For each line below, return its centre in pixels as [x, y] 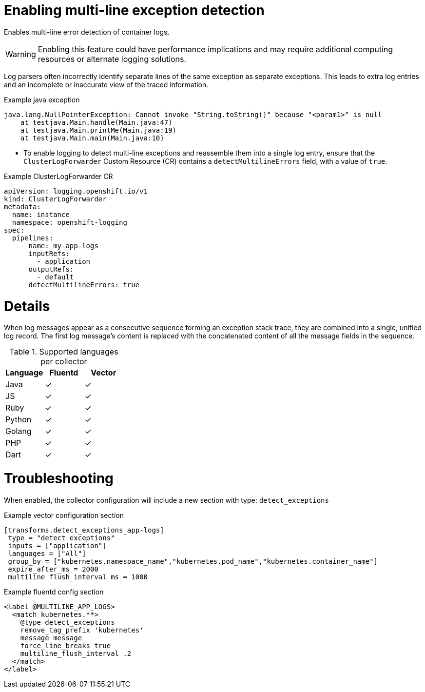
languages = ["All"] [47, 553]
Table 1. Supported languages [64, 352]
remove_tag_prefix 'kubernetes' [82, 630]
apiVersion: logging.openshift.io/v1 [76, 191]
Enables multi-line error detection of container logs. [87, 32]
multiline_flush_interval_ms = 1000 [78, 577]
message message [51, 638]
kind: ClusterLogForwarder [55, 199]
